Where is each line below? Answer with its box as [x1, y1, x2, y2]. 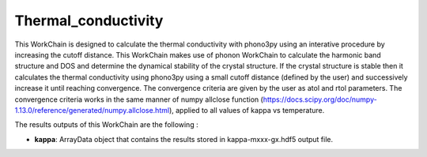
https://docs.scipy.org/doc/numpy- [263, 95, 377, 104]
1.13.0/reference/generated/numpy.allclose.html [14, 105, 170, 114]
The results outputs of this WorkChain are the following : [14, 120, 198, 129]
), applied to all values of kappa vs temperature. [168, 105, 325, 114]
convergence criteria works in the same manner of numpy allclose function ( [14, 95, 264, 104]
